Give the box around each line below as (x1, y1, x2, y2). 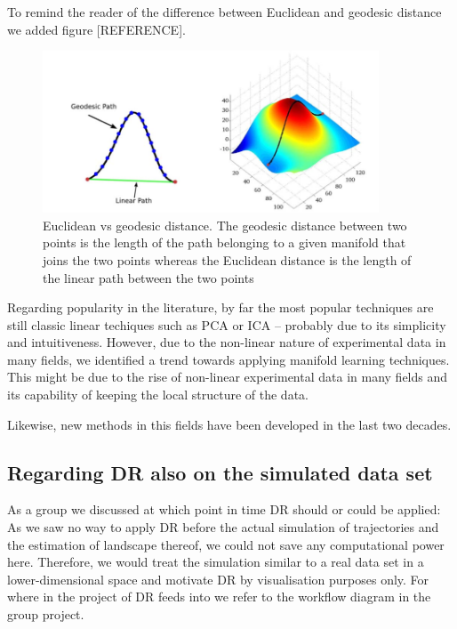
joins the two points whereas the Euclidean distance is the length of (43, 250, 412, 269)
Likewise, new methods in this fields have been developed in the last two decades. (7, 415, 452, 433)
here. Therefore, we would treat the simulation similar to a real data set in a (7, 552, 424, 571)
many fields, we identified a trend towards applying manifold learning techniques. (7, 350, 450, 368)
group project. (7, 605, 84, 624)
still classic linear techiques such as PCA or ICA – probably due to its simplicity (7, 315, 446, 334)
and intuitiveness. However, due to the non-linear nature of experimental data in (7, 333, 446, 351)
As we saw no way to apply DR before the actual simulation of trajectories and (7, 518, 439, 536)
